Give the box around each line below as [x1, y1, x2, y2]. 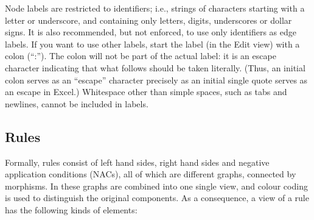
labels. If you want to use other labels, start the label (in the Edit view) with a [5, 37, 300, 50]
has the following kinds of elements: [5, 203, 138, 216]
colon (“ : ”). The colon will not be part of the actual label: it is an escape [5, 49, 276, 62]
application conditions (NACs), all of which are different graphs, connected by [5, 168, 296, 180]
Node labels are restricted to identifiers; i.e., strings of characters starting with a [5, 2, 305, 14]
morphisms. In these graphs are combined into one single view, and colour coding [5, 179, 308, 192]
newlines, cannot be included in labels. [5, 97, 148, 110]
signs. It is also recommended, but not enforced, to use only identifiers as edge [5, 26, 296, 38]
